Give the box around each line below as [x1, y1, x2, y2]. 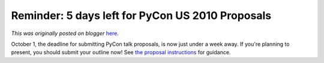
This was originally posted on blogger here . [11, 30, 119, 37]
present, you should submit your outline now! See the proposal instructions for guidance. [11, 49, 231, 56]
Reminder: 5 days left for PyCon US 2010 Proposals [11, 9, 272, 22]
